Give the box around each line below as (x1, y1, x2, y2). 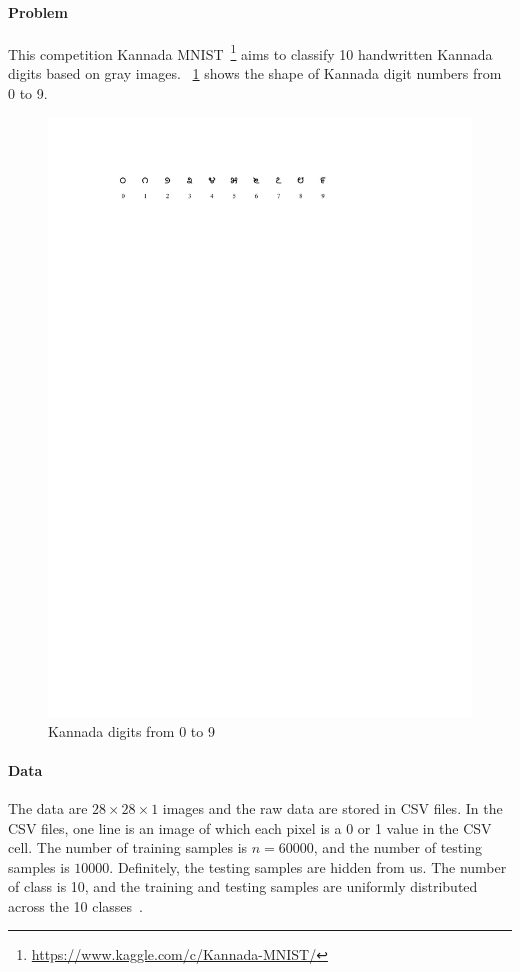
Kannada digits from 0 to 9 (48, 720, 215, 741)
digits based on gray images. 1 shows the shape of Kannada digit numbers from (8, 63, 502, 84)
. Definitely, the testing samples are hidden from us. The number (109, 856, 507, 877)
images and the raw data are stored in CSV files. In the (162, 797, 503, 818)
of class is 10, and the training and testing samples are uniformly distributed (8, 876, 478, 897)
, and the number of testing (313, 837, 482, 858)
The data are (8, 797, 88, 818)
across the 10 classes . (8, 895, 143, 916)
